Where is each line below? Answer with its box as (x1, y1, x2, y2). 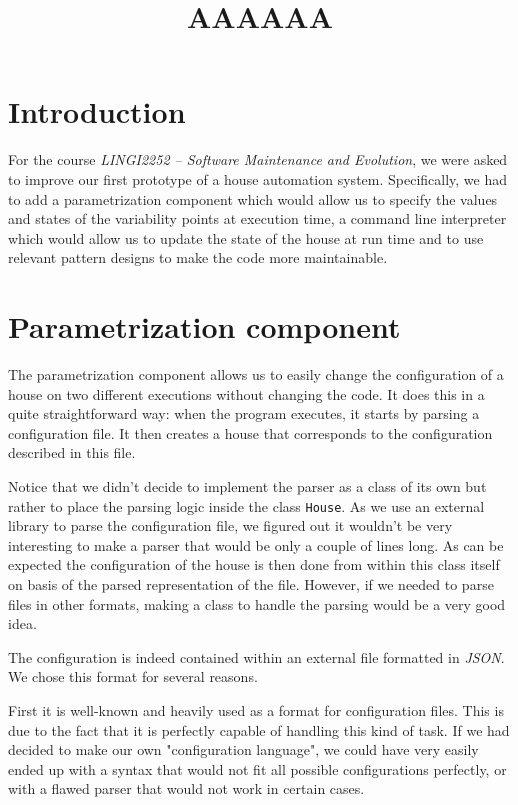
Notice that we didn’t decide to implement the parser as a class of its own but (8, 475, 487, 496)
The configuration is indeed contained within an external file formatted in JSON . (8, 646, 505, 667)
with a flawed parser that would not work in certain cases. (8, 778, 365, 799)
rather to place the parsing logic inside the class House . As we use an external (8, 495, 485, 516)
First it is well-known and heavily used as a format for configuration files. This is (8, 699, 504, 720)
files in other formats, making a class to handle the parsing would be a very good (8, 593, 506, 614)
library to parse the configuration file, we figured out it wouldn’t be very (8, 515, 453, 536)
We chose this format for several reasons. (8, 666, 258, 687)
